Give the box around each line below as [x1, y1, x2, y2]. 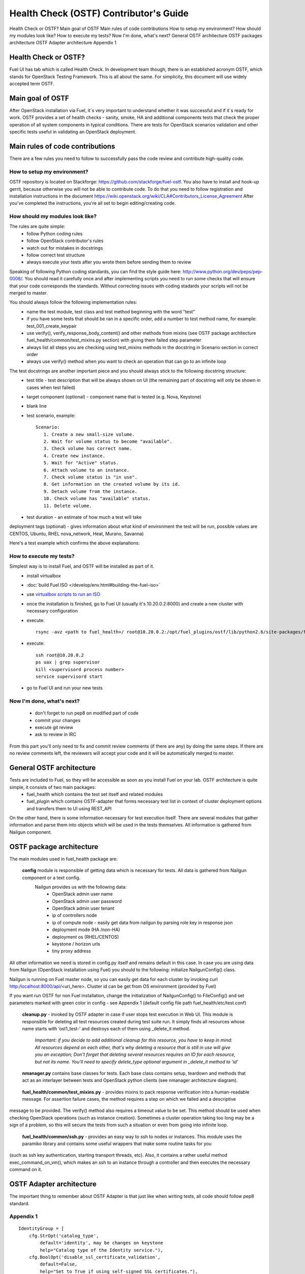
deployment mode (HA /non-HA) [52, 926, 120, 933]
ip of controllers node [52, 912, 98, 918]
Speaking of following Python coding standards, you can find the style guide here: [9, 268, 182, 275]
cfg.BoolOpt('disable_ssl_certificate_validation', [28, 1254, 161, 1260]
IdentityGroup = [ [18, 1226, 65, 1232]
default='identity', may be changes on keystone [40, 1240, 164, 1246]
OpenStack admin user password [52, 898, 122, 904]
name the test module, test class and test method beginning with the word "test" [26, 308, 195, 314]
